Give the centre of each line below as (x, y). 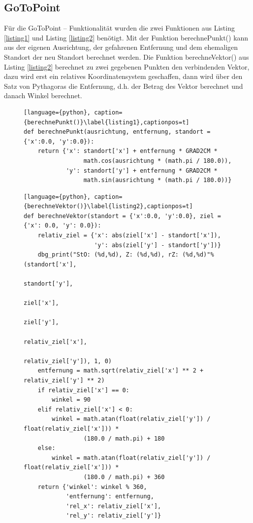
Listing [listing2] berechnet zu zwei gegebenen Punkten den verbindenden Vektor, (127, 66)
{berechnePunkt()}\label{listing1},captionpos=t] (107, 122)
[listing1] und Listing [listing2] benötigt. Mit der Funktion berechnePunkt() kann (126, 37)
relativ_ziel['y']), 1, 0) (68, 361)
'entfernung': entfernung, (110, 497)
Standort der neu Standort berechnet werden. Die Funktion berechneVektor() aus (126, 56)
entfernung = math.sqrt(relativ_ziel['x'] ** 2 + (121, 371)
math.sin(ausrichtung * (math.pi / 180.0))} (158, 180)
